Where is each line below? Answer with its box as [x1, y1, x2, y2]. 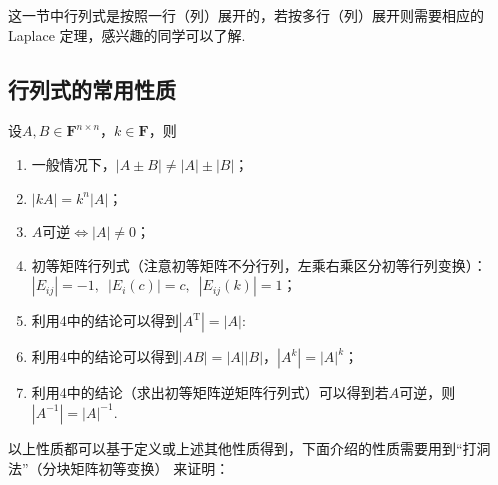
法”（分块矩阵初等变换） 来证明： [8, 457, 230, 478]
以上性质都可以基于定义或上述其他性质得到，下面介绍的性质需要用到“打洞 [8, 437, 491, 458]
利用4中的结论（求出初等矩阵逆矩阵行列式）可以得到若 [31, 382, 389, 403]
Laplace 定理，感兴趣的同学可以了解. [8, 24, 246, 45]
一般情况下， [31, 153, 116, 174]
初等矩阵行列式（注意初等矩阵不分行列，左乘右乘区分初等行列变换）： [31, 254, 487, 275]
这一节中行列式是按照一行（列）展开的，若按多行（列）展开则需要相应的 [8, 5, 484, 25]
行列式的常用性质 [8, 73, 176, 104]
